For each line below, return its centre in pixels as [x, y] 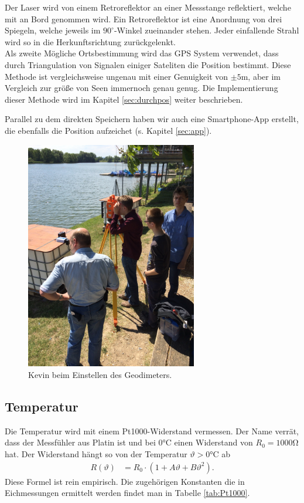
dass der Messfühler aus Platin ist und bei [80, 442]
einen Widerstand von [214, 442]
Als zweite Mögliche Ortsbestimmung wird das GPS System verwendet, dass [142, 53]
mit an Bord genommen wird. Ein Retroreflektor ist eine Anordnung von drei [144, 18]
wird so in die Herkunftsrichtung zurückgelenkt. [90, 41]
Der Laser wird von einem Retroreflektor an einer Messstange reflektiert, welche [148, 7]
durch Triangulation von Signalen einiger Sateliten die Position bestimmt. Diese [148, 64]
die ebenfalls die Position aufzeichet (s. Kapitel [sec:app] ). [108, 130]
